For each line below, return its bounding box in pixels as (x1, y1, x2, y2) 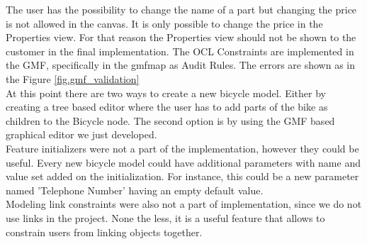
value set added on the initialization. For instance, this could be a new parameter (6, 169, 359, 184)
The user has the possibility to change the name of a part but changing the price (6, 2, 357, 16)
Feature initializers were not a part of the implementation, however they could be (6, 140, 359, 155)
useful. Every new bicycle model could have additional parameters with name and (6, 155, 361, 170)
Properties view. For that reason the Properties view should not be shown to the (6, 30, 356, 45)
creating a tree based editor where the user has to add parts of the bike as (6, 99, 328, 114)
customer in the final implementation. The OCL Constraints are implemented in (6, 43, 354, 58)
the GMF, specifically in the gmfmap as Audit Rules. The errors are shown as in (6, 57, 356, 72)
